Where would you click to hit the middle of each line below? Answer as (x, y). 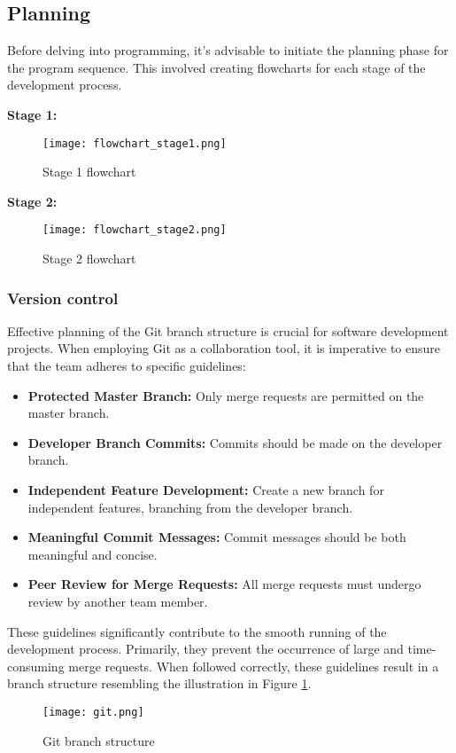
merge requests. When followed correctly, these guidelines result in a (254, 666)
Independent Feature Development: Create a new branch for (206, 490)
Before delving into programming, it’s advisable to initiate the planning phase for (228, 50)
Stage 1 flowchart (89, 172)
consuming (36, 666)
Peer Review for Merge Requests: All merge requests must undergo (224, 584)
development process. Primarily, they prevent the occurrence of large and (205, 649)
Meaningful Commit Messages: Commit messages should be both (217, 537)
